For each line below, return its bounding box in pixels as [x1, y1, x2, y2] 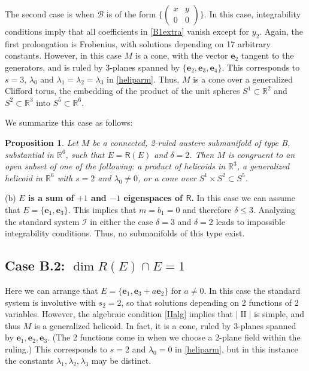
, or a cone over [138, 171, 196, 184]
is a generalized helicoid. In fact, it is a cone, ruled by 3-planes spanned [34, 319, 296, 332]
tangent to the [241, 49, 294, 62]
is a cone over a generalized [193, 72, 293, 85]
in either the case [90, 215, 153, 227]
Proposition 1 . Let [5, 136, 78, 148]
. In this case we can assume [191, 191, 295, 204]
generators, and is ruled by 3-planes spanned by [5, 60, 180, 73]
